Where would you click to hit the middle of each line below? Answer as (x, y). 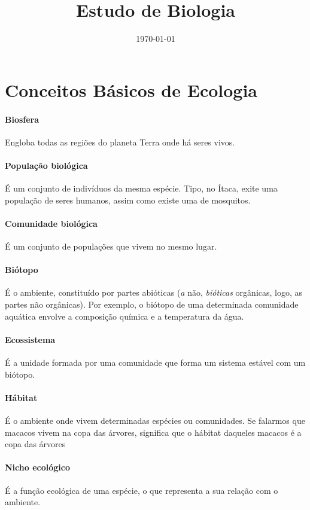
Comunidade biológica (51, 223)
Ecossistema (30, 339)
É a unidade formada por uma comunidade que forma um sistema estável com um (155, 362)
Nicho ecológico (37, 467)
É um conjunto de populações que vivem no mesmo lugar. (111, 246)
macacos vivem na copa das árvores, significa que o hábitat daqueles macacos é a (153, 432)
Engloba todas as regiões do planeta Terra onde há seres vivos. (120, 142)
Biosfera (22, 119)
